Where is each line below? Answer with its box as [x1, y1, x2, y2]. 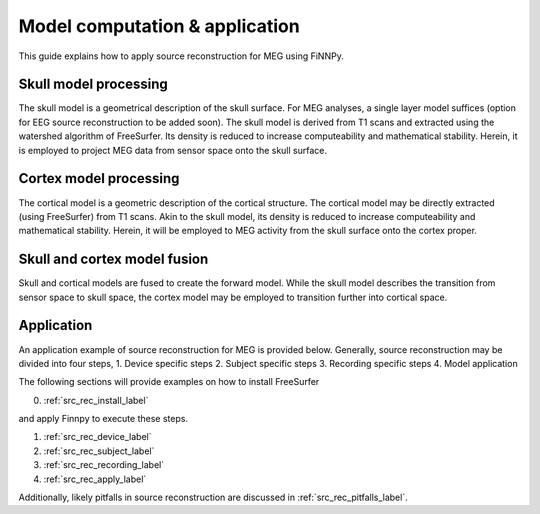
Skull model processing [18, 76, 169, 93]
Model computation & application [18, 15, 300, 37]
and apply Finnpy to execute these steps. [18, 413, 189, 425]
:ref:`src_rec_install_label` [43, 394, 149, 406]
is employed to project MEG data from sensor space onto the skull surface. [18, 144, 328, 156]
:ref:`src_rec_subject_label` [43, 445, 155, 457]
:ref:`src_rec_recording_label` [43, 459, 165, 471]
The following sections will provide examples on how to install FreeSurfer [18, 376, 320, 388]
